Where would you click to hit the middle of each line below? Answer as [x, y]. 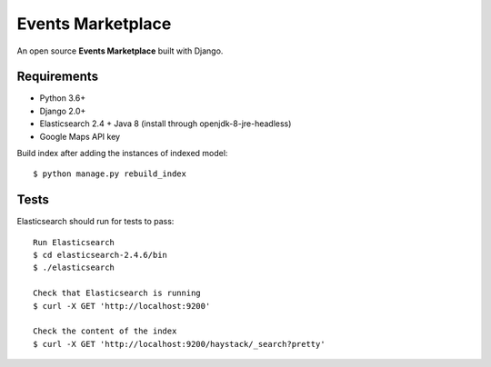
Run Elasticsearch [74, 242]
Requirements [58, 77]
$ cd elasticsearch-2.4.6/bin [100, 255]
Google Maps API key [80, 136]
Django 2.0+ [63, 111]
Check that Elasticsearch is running [117, 293]
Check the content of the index [105, 331]
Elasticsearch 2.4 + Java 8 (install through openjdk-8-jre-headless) [165, 124]
